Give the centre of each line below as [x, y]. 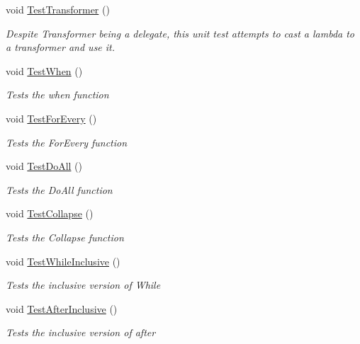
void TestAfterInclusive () [62, 308]
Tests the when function [57, 94]
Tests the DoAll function [59, 189]
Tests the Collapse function [65, 237]
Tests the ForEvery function [67, 142]
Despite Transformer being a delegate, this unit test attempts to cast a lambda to [180, 33]
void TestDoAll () [44, 166]
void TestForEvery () [51, 118]
